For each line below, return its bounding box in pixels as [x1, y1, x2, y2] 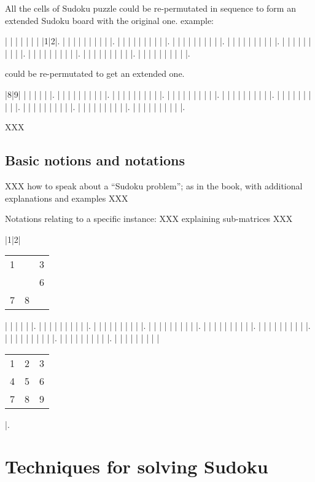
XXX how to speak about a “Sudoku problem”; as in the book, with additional [5, 179, 303, 192]
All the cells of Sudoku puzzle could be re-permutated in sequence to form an [5, 2, 296, 14]
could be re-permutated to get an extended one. [5, 67, 185, 80]
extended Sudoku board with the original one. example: [5, 14, 214, 26]
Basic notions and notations [5, 151, 185, 170]
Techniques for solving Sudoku [5, 454, 268, 479]
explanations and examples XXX [5, 191, 128, 204]
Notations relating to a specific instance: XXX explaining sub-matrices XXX [5, 212, 293, 225]
